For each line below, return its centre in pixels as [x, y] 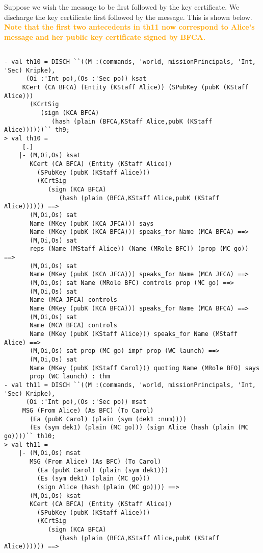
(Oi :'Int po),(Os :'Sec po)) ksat [86, 79]
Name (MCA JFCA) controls [73, 300]
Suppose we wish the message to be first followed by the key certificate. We [122, 7]
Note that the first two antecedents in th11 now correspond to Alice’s [129, 27]
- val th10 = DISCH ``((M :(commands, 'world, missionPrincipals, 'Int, [130, 62]
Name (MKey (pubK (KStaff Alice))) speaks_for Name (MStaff [134, 334]
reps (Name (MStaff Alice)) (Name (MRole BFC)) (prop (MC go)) [139, 249]
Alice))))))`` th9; [37, 130]
